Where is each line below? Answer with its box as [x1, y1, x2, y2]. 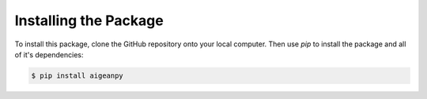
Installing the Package [14, 12, 164, 29]
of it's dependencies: [14, 49, 84, 59]
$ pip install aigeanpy [31, 71, 124, 80]
